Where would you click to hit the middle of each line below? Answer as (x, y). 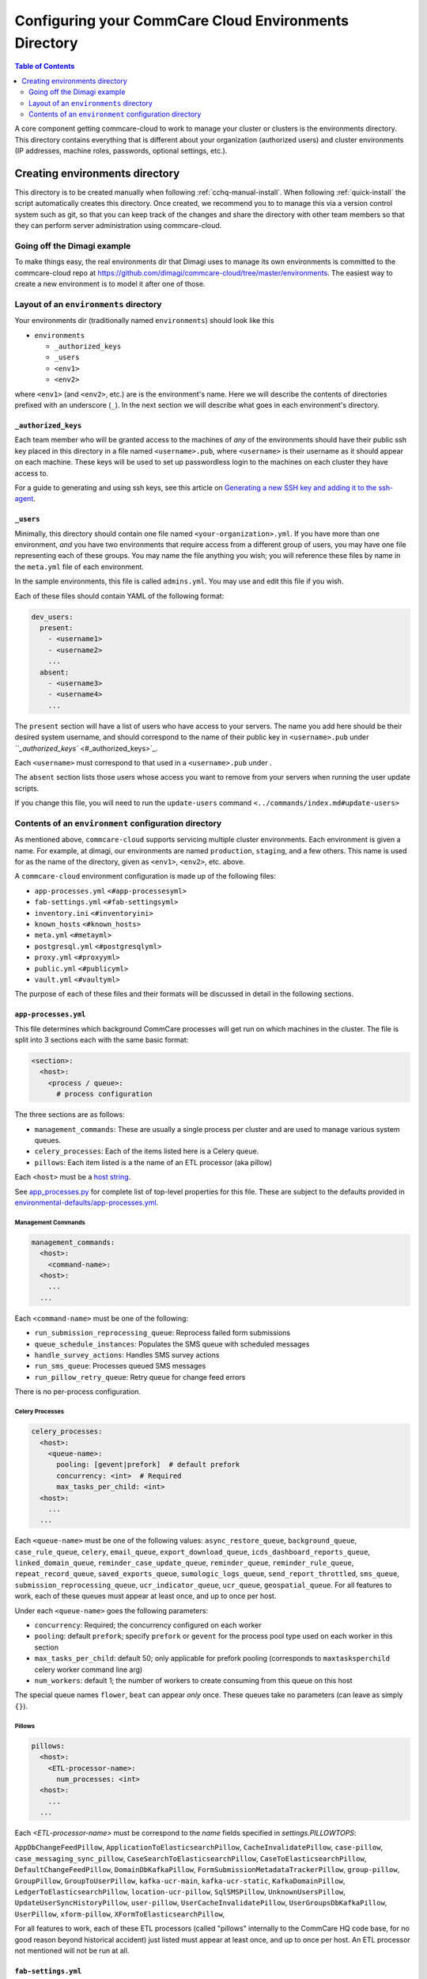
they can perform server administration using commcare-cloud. (118, 226)
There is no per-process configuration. (78, 1392)
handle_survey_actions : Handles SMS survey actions (127, 1355)
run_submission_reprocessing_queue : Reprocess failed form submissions (162, 1333)
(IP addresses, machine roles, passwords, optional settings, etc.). (121, 151)
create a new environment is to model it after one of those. (110, 284)
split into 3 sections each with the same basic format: (102, 1040)
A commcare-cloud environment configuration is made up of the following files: (145, 876)
